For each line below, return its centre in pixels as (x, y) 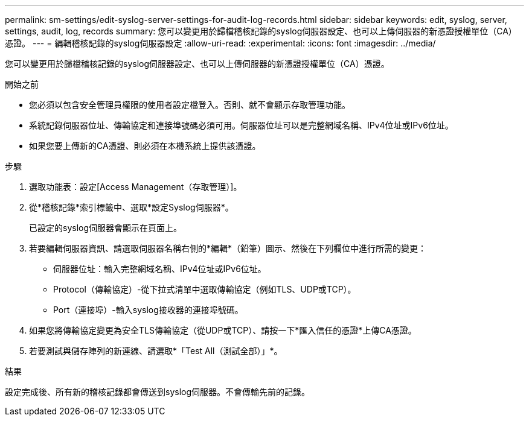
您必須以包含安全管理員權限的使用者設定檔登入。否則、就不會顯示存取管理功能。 (190, 105)
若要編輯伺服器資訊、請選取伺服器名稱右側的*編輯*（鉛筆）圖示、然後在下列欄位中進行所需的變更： (228, 248)
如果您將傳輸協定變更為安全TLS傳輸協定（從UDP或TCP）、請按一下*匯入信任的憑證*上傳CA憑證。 (223, 330)
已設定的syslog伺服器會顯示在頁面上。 (106, 228)
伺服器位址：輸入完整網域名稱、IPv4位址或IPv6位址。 (160, 269)
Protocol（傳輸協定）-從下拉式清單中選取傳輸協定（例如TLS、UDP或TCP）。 (205, 289)
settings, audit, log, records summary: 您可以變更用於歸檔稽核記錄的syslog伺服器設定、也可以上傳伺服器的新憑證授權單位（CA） (261, 31)
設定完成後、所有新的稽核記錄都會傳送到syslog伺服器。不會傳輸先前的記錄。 (158, 392)
